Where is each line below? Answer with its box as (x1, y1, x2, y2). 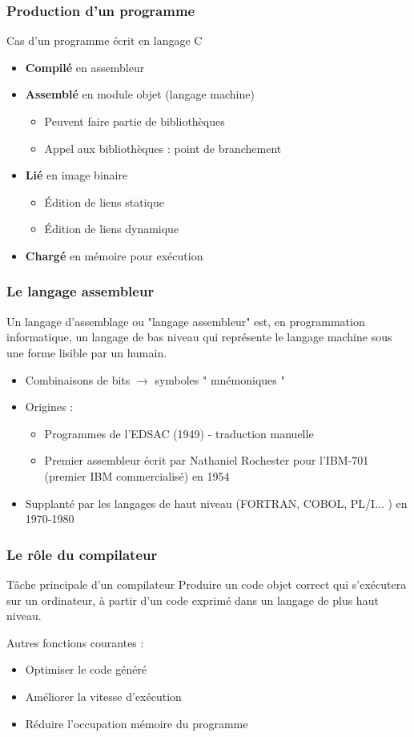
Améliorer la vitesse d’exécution (25, 687, 182, 704)
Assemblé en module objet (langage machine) (25, 86, 255, 103)
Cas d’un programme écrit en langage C (6, 32, 203, 49)
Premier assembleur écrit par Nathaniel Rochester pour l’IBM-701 (44, 452, 369, 469)
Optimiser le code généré (25, 661, 147, 678)
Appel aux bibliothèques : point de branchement (44, 139, 282, 156)
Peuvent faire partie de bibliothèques (44, 113, 225, 129)
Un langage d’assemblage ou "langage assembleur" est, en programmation (6, 312, 365, 329)
